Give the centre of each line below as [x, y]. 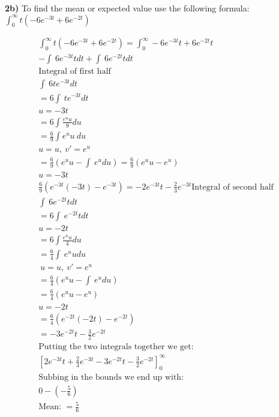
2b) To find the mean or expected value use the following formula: [127, 8]
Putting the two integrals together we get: [116, 347]
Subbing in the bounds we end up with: [111, 377]
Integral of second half [232, 187]
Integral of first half [75, 72]
